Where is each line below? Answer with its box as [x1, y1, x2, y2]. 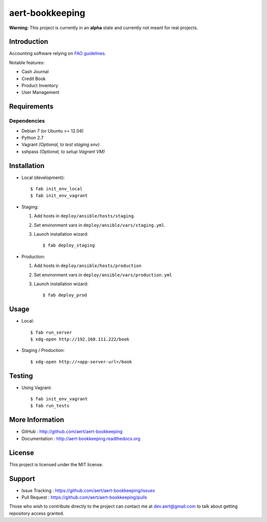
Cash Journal [21, 69, 49, 75]
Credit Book [21, 76, 46, 82]
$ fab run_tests [30, 403, 70, 409]
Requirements [9, 102, 54, 111]
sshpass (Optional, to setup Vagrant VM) [21, 148, 105, 154]
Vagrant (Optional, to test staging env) [21, 141, 100, 148]
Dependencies [9, 118, 45, 125]
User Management [21, 89, 59, 95]
